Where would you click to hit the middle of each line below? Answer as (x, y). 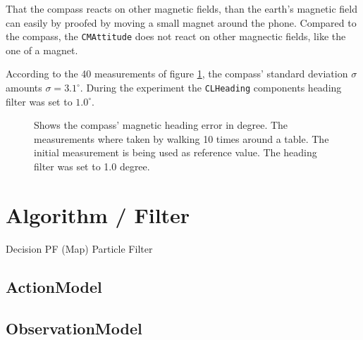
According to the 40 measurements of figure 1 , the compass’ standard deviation (177, 74)
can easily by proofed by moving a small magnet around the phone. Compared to (181, 22)
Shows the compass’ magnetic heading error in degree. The (161, 125)
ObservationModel (74, 328)
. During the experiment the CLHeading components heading (211, 88)
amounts (24, 88)
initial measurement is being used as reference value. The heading (176, 152)
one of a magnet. (42, 50)
